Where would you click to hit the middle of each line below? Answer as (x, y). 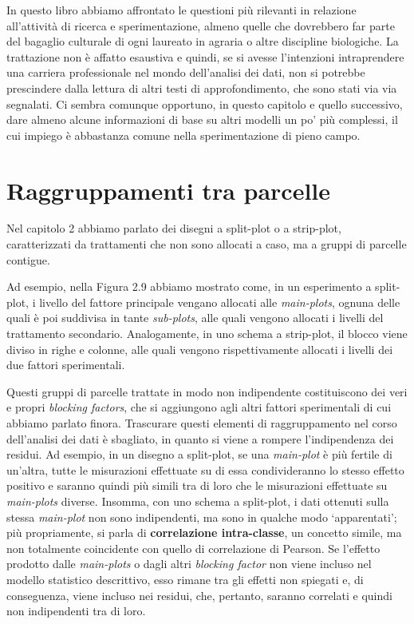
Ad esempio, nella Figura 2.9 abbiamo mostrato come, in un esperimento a (189, 286)
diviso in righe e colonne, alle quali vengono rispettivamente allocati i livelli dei (200, 349)
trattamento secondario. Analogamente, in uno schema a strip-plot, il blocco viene (207, 334)
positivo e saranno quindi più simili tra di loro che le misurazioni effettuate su (197, 485)
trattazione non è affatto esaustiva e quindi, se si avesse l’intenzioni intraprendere (205, 56)
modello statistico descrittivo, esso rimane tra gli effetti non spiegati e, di (185, 579)
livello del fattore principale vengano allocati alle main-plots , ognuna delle (220, 302)
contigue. (28, 259)
